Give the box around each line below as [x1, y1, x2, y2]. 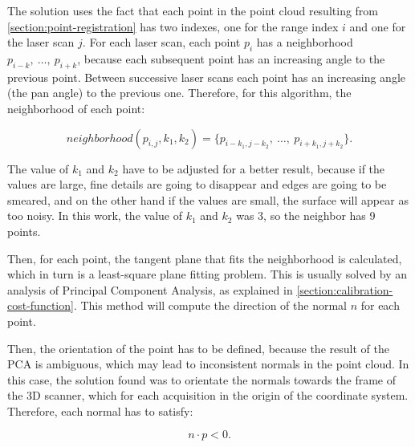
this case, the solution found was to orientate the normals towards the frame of [7, 371, 396, 388]
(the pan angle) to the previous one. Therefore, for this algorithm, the [7, 84, 352, 101]
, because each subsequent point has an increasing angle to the [77, 50, 385, 67]
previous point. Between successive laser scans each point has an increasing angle [7, 68, 405, 85]
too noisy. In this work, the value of [7, 207, 182, 224]
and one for [349, 18, 406, 35]
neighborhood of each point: [7, 100, 145, 116]
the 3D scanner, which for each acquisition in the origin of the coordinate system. [7, 387, 409, 404]
